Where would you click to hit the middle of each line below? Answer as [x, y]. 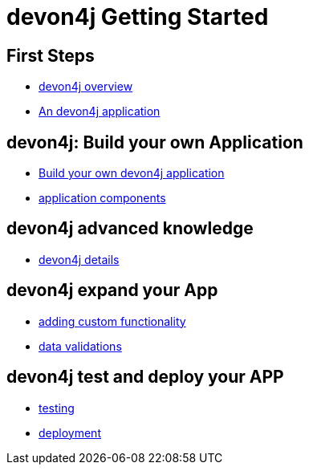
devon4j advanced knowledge [130, 229]
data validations [80, 346]
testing [57, 408]
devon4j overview [86, 87]
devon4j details [79, 259]
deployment [70, 432]
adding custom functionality [112, 321]
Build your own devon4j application [132, 173]
